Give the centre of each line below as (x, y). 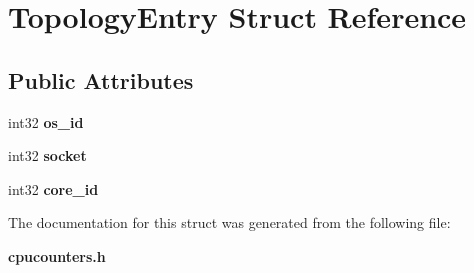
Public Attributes (101, 79)
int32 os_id (46, 121)
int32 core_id (53, 188)
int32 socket (47, 155)
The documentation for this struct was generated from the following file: (229, 222)
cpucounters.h (57, 255)
